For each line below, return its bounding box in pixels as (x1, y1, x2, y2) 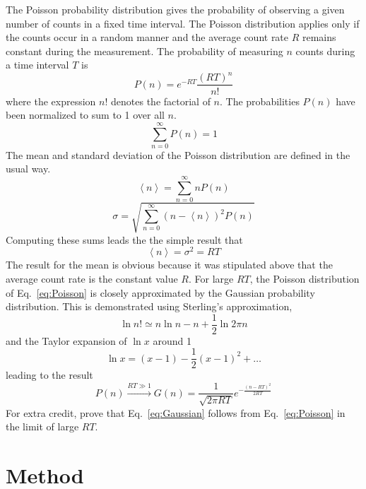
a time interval (6, 57, 69, 72)
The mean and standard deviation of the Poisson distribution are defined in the (6, 147, 350, 162)
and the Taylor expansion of (6, 333, 127, 348)
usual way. (6, 161, 51, 176)
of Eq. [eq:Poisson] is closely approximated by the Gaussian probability (6, 285, 315, 300)
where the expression (6, 93, 96, 108)
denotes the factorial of (111, 93, 211, 108)
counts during (295, 43, 355, 58)
